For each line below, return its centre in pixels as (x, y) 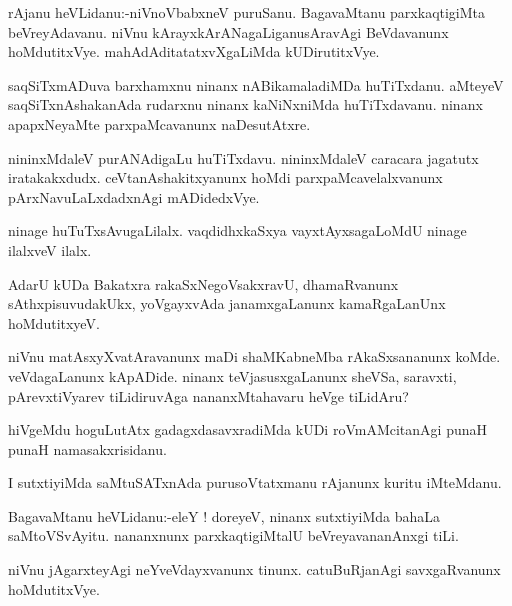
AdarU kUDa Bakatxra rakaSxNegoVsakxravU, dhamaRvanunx (203, 283)
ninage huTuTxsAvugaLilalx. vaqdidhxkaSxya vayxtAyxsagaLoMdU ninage (237, 230)
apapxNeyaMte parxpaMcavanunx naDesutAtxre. (159, 123)
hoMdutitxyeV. (54, 322)
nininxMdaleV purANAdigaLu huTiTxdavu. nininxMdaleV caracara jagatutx (243, 157)
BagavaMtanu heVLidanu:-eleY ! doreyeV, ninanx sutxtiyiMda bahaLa (224, 515)
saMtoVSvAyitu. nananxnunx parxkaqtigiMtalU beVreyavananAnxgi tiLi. (233, 535)
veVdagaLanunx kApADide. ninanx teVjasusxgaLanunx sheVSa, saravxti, (232, 375)
